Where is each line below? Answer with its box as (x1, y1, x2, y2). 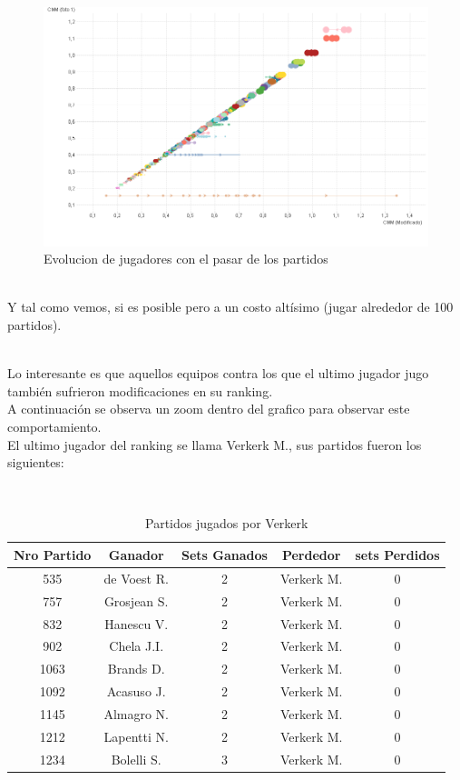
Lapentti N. (103, 726, 169, 745)
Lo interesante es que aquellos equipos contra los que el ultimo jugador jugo (7, 364, 429, 383)
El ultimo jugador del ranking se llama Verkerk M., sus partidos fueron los (7, 435, 422, 454)
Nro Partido (14, 545, 92, 564)
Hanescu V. (104, 614, 169, 633)
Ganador (108, 545, 164, 564)
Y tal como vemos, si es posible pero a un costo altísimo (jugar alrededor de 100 (7, 297, 454, 316)
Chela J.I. (109, 636, 164, 655)
